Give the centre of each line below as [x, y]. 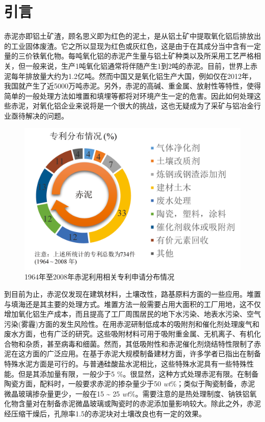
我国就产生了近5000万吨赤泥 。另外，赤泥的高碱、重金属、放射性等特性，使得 [132, 86]
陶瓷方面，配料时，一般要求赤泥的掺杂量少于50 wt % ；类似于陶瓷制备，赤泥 [130, 384]
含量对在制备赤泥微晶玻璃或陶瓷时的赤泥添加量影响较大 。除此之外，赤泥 [139, 403]
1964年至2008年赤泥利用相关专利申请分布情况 [99, 277]
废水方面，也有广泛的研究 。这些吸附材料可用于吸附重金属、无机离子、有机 [129, 334]
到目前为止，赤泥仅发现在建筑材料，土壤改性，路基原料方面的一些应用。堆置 [132, 293]
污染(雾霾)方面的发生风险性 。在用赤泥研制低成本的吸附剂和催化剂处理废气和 [132, 323]
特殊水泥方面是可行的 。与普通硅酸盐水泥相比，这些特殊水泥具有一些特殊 [125, 364]
